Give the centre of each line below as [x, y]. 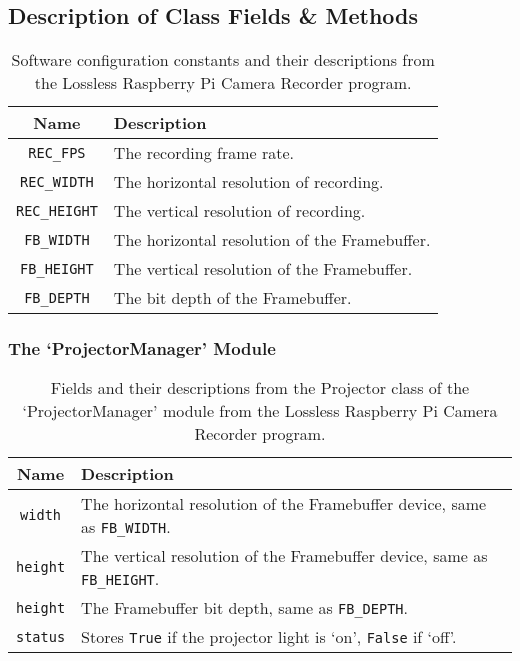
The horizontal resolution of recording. [248, 182]
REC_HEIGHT [57, 210]
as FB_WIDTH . [126, 527]
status [41, 636]
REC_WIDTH [57, 181]
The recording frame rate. [204, 153]
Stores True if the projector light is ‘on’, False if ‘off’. [269, 637]
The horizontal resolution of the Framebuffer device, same [284, 504]
